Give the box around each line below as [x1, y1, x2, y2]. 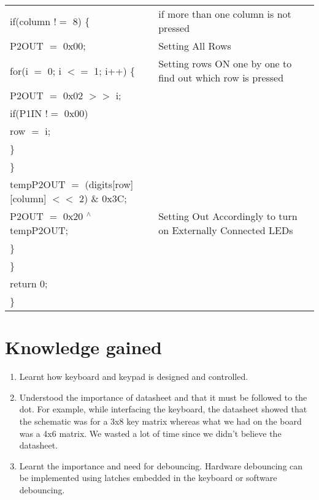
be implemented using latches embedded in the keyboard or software [19, 471, 277, 484]
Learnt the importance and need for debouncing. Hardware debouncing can [19, 459, 303, 472]
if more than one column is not [158, 7, 291, 21]
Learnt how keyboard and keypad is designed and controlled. [19, 370, 248, 383]
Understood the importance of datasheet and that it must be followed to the [19, 390, 307, 403]
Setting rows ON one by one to [158, 56, 292, 70]
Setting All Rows [158, 39, 231, 53]
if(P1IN [10, 106, 42, 120]
